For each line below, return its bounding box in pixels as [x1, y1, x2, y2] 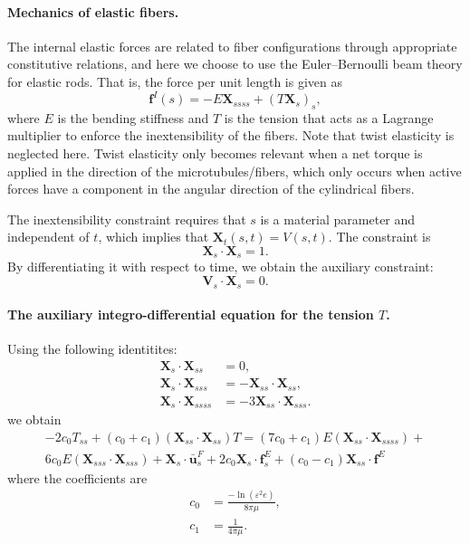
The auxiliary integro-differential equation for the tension [7, 305, 374, 324]
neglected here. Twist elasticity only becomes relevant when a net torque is [7, 144, 423, 163]
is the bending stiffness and [57, 108, 209, 127]
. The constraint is [328, 227, 431, 246]
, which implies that [98, 227, 209, 246]
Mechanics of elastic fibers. [7, 2, 179, 21]
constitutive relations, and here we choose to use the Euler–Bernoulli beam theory [7, 54, 463, 73]
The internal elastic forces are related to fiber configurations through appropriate [7, 36, 457, 55]
